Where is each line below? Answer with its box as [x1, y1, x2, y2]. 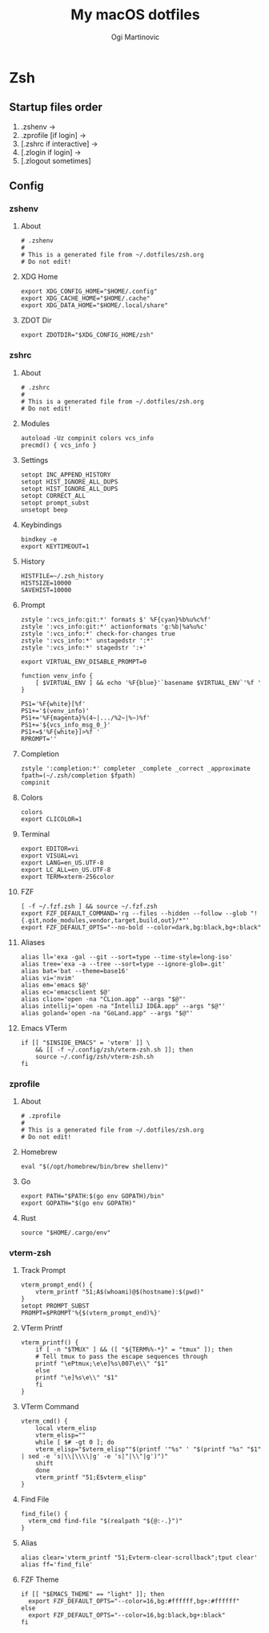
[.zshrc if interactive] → [20, 139, 98, 148]
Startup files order [9, 100, 103, 114]
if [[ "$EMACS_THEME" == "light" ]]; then [20, 1590, 165, 1599]
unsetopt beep [20, 505, 68, 514]
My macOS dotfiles [70, 6, 200, 24]
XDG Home [20, 272, 58, 282]
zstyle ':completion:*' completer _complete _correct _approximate [20, 764, 251, 772]
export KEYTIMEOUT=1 [20, 542, 90, 550]
